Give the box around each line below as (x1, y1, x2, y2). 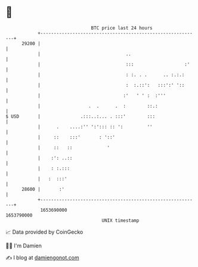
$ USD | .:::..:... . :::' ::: (5, 113, 156, 120)
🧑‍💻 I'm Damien (5, 242, 42, 249)
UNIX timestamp (101, 217, 140, 224)
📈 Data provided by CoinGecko (5, 228, 83, 235)
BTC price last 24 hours (91, 25, 153, 31)
